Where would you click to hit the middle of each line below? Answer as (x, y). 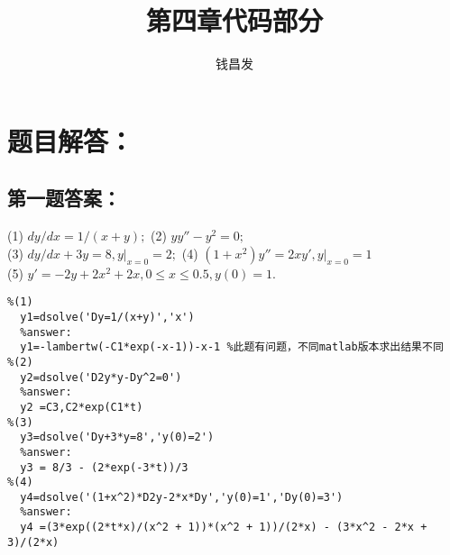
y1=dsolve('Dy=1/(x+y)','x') (107, 317)
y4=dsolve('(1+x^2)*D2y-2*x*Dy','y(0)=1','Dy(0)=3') (182, 497)
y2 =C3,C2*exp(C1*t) (82, 407)
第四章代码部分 (234, 20)
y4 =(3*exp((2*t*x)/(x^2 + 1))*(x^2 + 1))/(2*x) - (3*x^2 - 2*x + (224, 528)
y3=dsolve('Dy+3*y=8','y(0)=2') (117, 437)
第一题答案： (64, 198)
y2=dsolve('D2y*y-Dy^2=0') (101, 377)
